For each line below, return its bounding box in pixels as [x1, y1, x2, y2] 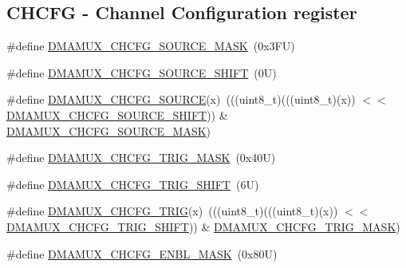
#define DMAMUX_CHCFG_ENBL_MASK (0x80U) [6, 245, 278, 262]
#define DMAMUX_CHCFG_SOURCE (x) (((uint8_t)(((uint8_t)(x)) [6, 91, 356, 108]
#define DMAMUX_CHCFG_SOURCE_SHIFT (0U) [6, 64, 277, 81]
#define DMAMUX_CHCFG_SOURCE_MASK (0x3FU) [6, 37, 295, 54]
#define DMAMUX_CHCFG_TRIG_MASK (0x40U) [6, 149, 276, 166]
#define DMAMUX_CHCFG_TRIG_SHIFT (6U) [6, 175, 259, 192]
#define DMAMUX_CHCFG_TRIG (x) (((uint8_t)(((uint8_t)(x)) [6, 203, 338, 219]
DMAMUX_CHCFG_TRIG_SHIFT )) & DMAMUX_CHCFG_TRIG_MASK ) [6, 218, 400, 235]
